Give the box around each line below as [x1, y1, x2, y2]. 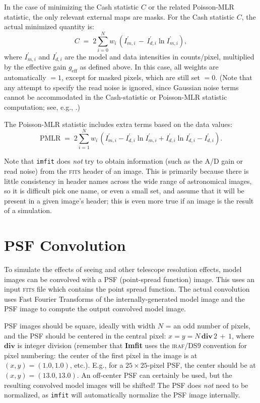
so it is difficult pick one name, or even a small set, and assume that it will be [4, 185, 244, 196]
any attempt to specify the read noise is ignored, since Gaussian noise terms [4, 82, 239, 92]
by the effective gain [4, 61, 67, 72]
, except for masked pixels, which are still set [61, 72, 200, 83]
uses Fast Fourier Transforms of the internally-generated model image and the [4, 293, 245, 304]
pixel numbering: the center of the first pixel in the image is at [4, 350, 198, 360]
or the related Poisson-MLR [148, 2, 234, 12]
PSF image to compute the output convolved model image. [4, 303, 186, 314]
